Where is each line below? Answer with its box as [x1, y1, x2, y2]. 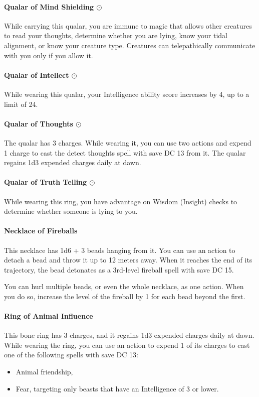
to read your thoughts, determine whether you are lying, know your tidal [4, 30, 228, 41]
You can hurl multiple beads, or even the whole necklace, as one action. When [4, 281, 244, 292]
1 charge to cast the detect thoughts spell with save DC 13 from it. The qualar [4, 147, 246, 158]
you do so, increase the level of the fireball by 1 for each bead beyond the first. [4, 291, 245, 301]
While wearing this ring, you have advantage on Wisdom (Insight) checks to [4, 196, 237, 206]
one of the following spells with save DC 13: [4, 349, 138, 360]
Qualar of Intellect [4, 69, 69, 80]
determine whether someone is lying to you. [4, 206, 138, 216]
